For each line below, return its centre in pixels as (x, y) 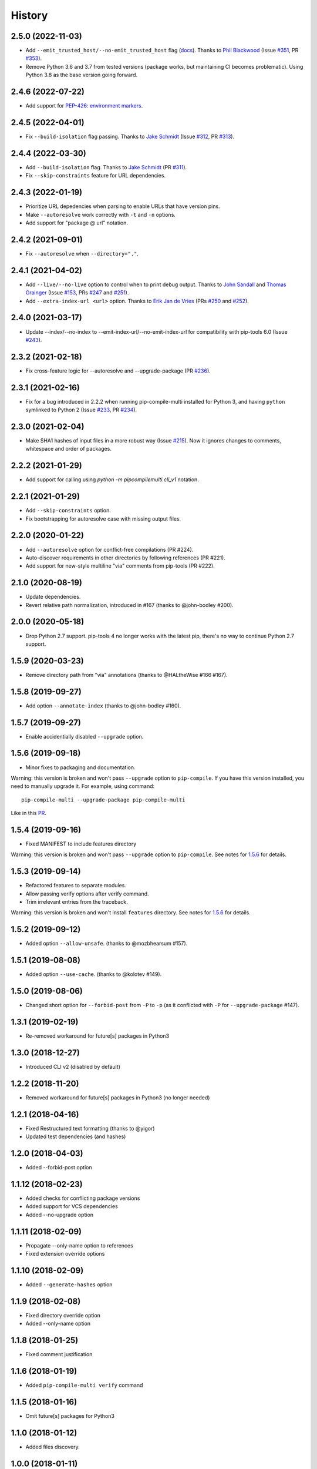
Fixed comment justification (59, 1354)
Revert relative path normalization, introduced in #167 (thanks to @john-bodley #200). (130, 605)
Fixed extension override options (65, 1254)
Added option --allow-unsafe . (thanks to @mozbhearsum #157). (107, 944)
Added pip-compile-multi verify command (84, 1385)
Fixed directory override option (63, 1315)
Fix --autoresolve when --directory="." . (82, 253)
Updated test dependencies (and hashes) (76, 1136)
